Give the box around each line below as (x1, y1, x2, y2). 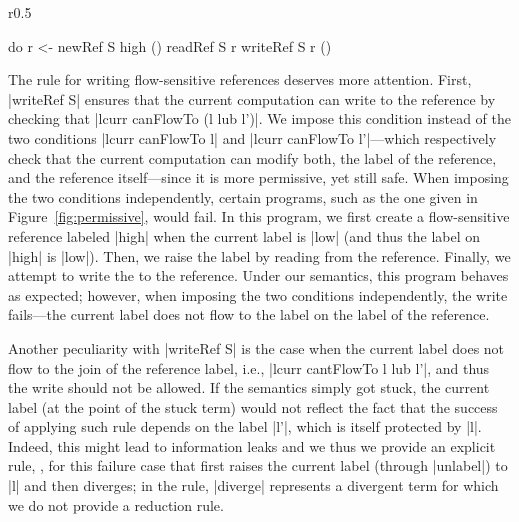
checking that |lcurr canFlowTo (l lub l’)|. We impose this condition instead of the (8, 108, 511, 129)
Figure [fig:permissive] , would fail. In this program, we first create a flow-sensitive (8, 206, 510, 227)
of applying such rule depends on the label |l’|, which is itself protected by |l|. (8, 416, 482, 437)
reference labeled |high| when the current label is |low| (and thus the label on (8, 225, 481, 246)
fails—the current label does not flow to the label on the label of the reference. (8, 304, 490, 325)
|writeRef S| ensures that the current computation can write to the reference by (8, 88, 496, 109)
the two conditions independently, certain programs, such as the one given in (8, 186, 478, 207)
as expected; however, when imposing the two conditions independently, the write (8, 284, 508, 305)
